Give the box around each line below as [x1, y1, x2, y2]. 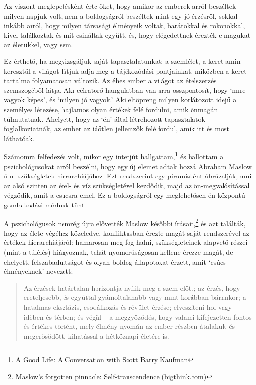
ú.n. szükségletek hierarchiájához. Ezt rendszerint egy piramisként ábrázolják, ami [4, 171, 252, 181]
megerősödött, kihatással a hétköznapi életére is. [23, 330, 169, 341]
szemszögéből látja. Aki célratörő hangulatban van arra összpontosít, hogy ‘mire [4, 85, 246, 95]
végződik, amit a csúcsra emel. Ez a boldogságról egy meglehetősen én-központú [4, 190, 245, 200]
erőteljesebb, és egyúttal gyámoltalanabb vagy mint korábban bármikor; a [23, 292, 246, 302]
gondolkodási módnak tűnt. [4, 199, 87, 209]
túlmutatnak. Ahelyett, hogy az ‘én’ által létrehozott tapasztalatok [4, 114, 205, 124]
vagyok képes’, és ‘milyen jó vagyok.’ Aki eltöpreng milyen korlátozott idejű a [4, 94, 237, 105]
